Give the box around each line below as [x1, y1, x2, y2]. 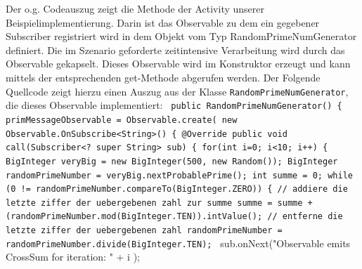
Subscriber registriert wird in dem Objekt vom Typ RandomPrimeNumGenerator [6, 29, 357, 44]
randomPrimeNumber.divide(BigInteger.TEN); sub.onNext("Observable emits [6, 235, 351, 250]
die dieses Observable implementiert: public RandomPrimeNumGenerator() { [6, 98, 342, 112]
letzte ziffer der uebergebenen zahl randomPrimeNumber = [6, 225, 283, 236]
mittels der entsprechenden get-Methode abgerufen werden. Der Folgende [6, 70, 321, 84]
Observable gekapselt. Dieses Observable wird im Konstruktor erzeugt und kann [6, 56, 351, 71]
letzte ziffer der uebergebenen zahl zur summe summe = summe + [6, 197, 313, 208]
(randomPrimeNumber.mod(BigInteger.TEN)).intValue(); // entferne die [6, 211, 343, 222]
